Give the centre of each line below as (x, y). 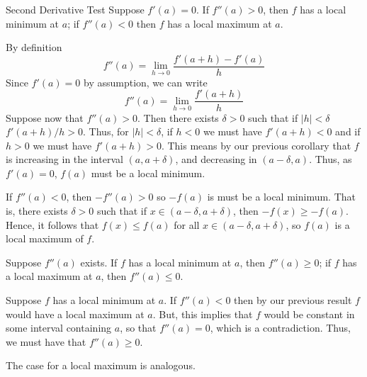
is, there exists (37, 211)
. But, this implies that (203, 314)
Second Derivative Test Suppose (75, 9)
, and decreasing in (216, 159)
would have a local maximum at (75, 314)
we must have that (46, 341)
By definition (34, 47)
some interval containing (59, 328)
